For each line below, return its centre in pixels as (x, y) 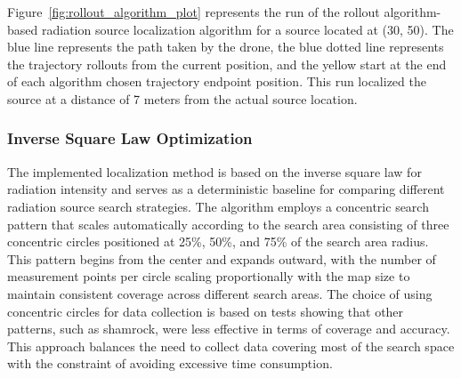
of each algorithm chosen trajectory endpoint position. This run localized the (217, 81)
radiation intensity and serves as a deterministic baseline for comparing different (226, 189)
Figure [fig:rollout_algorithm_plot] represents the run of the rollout (194, 12)
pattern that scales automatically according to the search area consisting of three (228, 224)
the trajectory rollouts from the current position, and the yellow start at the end (227, 64)
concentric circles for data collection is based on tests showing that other (206, 311)
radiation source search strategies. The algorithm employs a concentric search (218, 206)
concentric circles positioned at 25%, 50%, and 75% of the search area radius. (218, 241)
